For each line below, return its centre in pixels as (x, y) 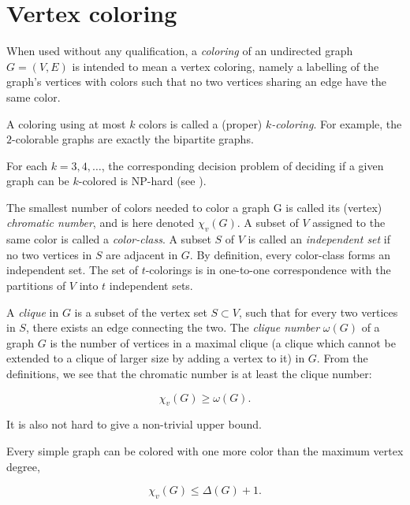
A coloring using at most (66, 123)
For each (27, 165)
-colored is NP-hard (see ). (142, 181)
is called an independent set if (319, 239)
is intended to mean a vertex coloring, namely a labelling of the (225, 66)
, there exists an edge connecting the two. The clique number (173, 327)
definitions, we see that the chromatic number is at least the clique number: (189, 374)
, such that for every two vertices (318, 312)
